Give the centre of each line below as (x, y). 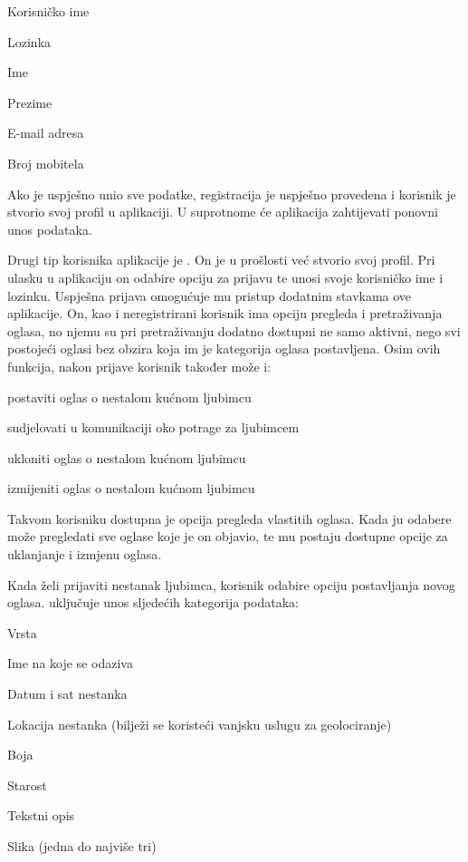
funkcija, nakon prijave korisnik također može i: (139, 366)
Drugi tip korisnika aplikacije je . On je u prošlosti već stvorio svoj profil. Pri (221, 260)
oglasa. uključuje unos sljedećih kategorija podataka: (153, 602)
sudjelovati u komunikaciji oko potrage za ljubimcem (153, 427)
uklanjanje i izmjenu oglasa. (85, 554)
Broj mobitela (46, 163)
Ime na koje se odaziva (70, 663)
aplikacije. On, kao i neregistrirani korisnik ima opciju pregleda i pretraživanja (225, 313)
